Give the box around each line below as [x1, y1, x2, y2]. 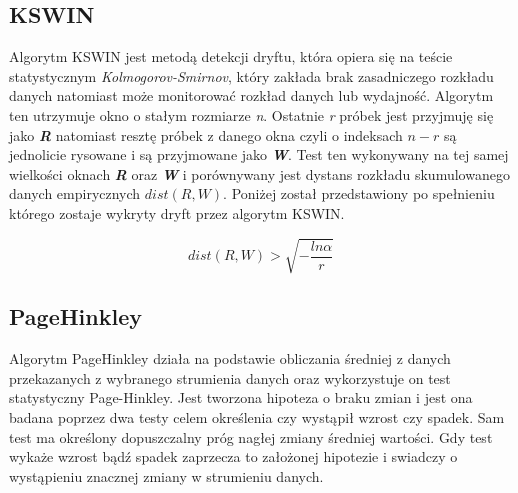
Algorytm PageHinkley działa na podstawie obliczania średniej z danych [9, 348, 451, 369]
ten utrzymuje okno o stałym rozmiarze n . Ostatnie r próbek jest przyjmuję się [9, 104, 494, 125]
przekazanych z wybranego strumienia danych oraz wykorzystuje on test [9, 367, 451, 388]
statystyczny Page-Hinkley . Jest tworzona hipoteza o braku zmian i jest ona [9, 387, 473, 408]
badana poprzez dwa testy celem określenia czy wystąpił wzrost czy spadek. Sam [9, 407, 505, 428]
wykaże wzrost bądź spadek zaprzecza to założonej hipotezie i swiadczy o [9, 446, 458, 467]
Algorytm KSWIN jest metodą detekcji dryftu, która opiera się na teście [9, 46, 453, 67]
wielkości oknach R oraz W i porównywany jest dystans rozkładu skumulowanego [9, 163, 510, 184]
